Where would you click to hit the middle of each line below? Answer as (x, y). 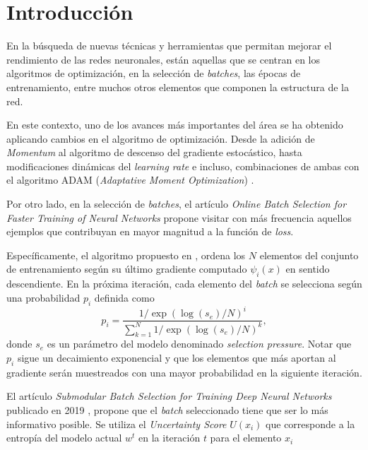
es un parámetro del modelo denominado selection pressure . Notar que (199, 344)
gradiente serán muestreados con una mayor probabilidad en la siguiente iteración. (184, 372)
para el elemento (246, 438)
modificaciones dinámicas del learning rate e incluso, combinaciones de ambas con (183, 166)
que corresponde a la (310, 424)
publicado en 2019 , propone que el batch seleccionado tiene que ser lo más (167, 409)
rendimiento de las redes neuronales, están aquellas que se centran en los (163, 59)
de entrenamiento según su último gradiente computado (127, 269)
